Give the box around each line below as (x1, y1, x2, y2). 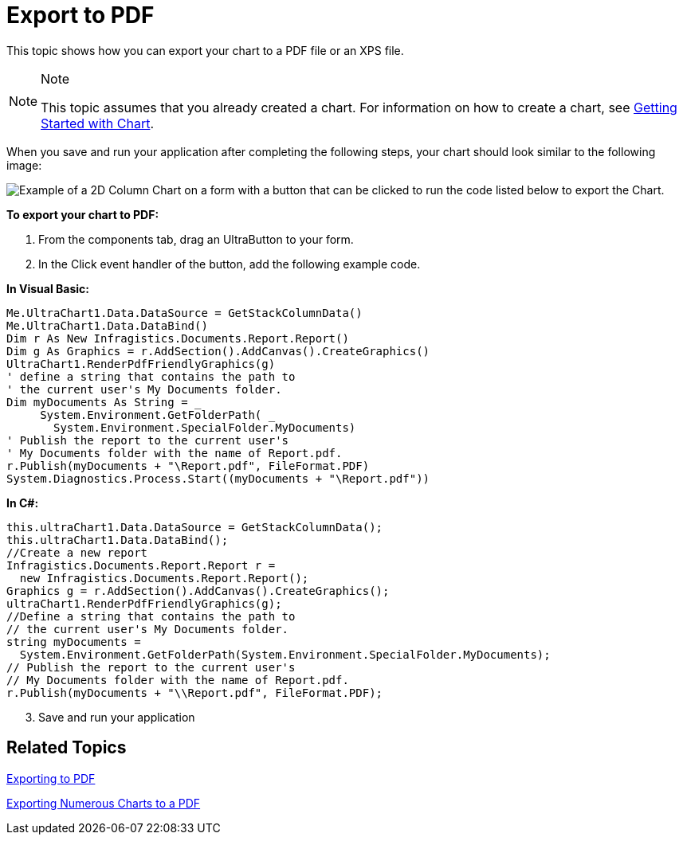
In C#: (6, 495, 39, 510)
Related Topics (6, 737, 127, 758)
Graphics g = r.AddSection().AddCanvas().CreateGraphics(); (6, 584, 390, 597)
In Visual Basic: (6, 281, 89, 295)
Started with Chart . (41, 115, 155, 131)
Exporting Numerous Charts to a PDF (6, 796, 201, 810)
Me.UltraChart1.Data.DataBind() (6, 319, 208, 332)
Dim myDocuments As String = (6, 395, 188, 409)
